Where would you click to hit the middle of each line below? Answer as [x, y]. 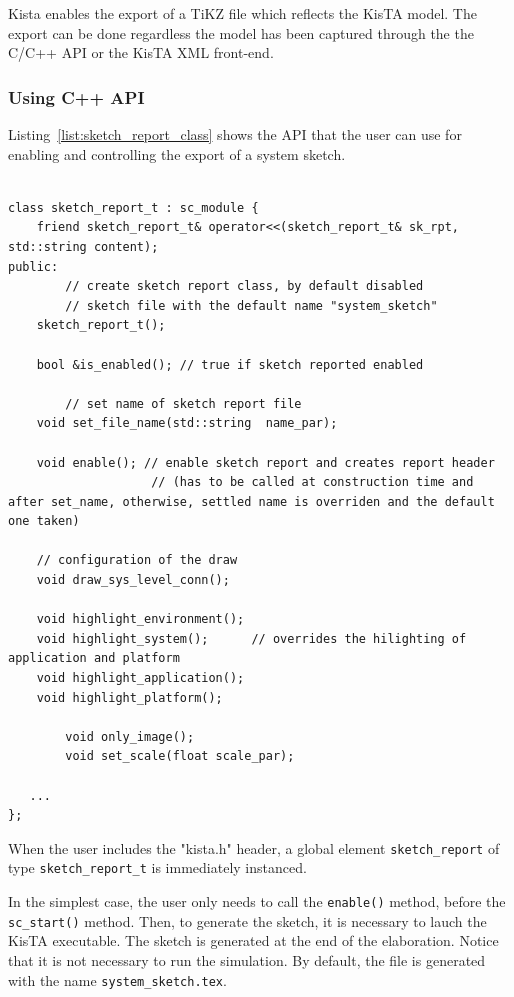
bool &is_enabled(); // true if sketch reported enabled [230, 364]
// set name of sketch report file [183, 403]
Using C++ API [76, 96]
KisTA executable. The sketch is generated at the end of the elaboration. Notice [253, 940]
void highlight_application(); [140, 678]
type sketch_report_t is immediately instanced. [157, 867]
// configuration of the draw [137, 560]
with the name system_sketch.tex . [117, 979]
